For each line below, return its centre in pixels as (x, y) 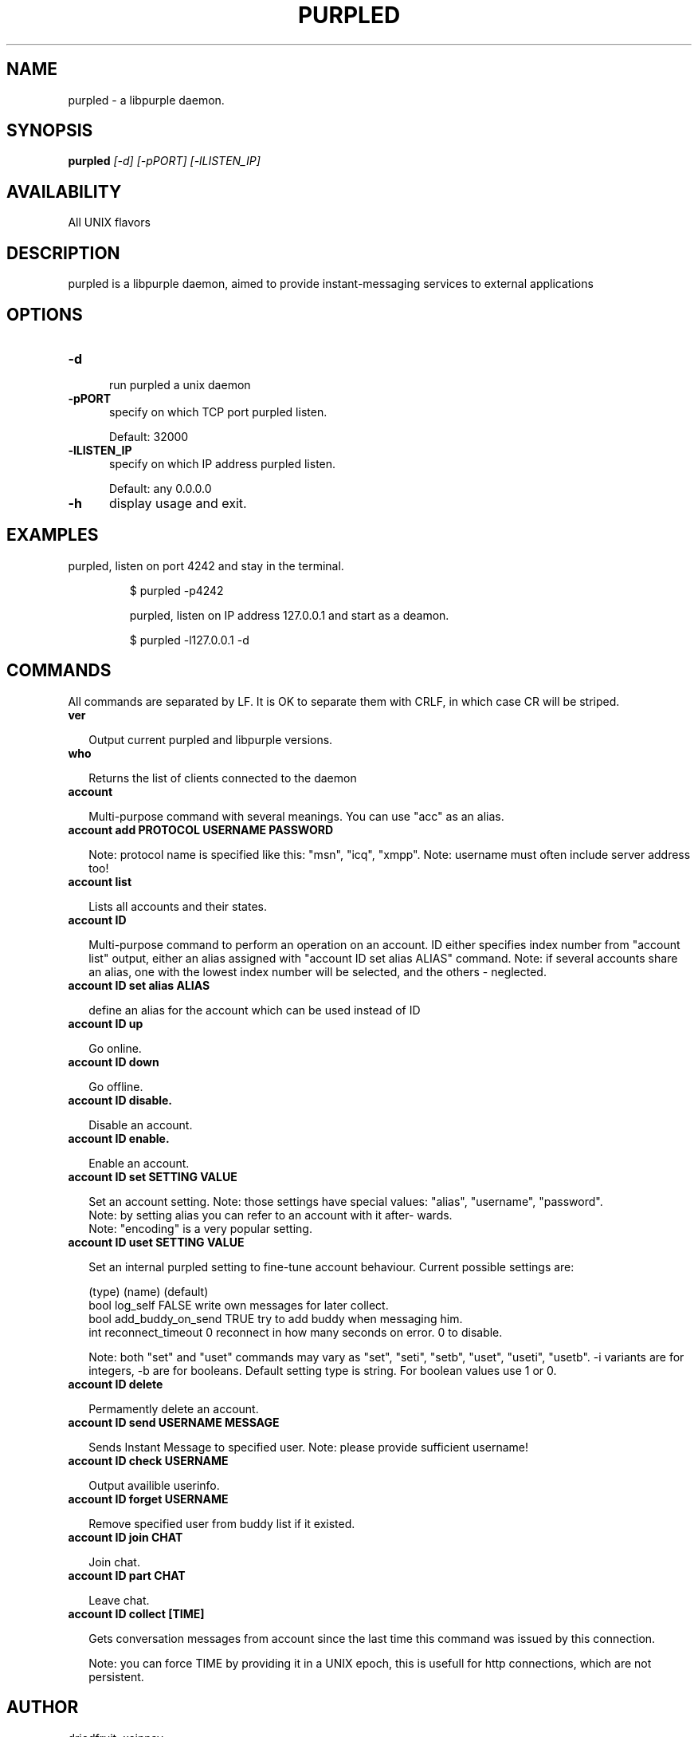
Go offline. (116, 1086)
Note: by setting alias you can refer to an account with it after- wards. (271, 1215)
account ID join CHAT (125, 1537)
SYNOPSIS (50, 131)
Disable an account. (141, 1125)
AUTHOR (43, 1707)
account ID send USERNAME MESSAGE (174, 1422)
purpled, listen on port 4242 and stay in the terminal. (206, 565)
